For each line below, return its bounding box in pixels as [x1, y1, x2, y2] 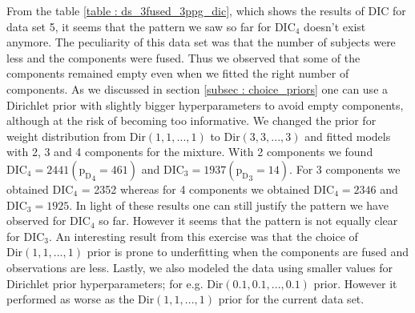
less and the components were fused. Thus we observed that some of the [6, 49, 361, 66]
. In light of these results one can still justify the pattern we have [69, 196, 389, 213]
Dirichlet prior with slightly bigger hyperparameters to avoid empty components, [6, 96, 404, 113]
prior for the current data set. [218, 291, 365, 307]
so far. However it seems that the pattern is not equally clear [99, 212, 398, 229]
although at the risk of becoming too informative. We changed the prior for [6, 112, 377, 129]
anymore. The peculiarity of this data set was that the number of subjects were [6, 34, 396, 50]
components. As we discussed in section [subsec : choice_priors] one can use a [6, 80, 389, 97]
